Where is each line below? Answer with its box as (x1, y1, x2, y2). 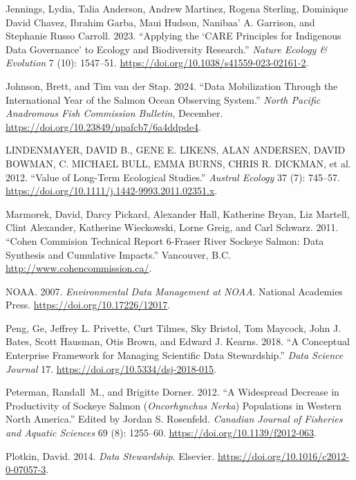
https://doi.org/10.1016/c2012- (217, 448, 350, 463)
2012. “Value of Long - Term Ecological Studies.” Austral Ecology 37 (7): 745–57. (6, 169, 340, 184)
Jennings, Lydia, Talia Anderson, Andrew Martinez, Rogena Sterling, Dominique (6, 1, 348, 15)
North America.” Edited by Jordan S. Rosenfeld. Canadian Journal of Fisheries (6, 412, 343, 426)
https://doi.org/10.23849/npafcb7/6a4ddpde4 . (6, 119, 201, 133)
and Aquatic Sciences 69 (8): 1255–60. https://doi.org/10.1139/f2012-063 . (6, 425, 317, 440)
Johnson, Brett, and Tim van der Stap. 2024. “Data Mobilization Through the (6, 78, 338, 93)
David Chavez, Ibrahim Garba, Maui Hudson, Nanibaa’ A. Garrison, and (6, 15, 315, 29)
